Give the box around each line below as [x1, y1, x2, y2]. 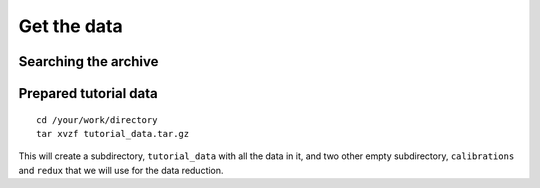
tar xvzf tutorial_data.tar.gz [36, 128, 190, 139]
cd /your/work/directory [36, 114, 158, 125]
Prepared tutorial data [18, 85, 159, 102]
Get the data [18, 15, 124, 37]
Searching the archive [18, 53, 159, 70]
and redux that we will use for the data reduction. [18, 164, 224, 176]
